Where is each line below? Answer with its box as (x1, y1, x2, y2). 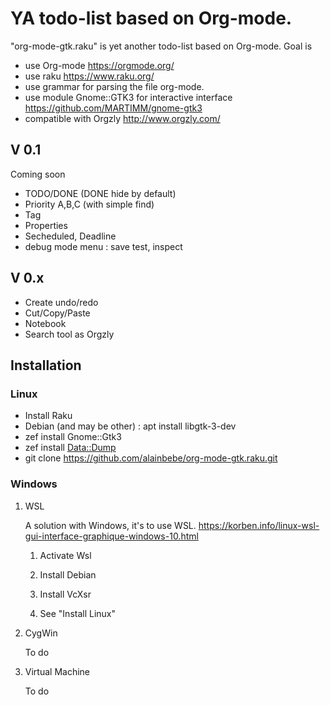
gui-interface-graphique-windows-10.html (24, 530, 199, 542)
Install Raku (24, 410, 73, 422)
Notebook (24, 317, 67, 329)
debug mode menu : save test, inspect (24, 240, 183, 252)
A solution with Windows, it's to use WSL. (24, 519, 197, 531)
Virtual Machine (24, 665, 90, 677)
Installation (10, 357, 82, 374)
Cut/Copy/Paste (24, 307, 91, 319)
